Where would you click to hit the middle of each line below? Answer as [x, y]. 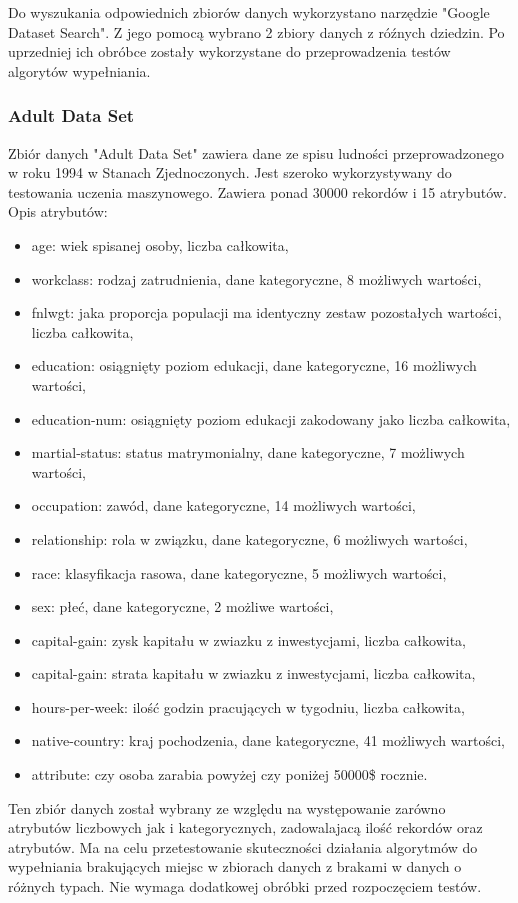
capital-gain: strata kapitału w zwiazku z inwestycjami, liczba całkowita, [253, 673]
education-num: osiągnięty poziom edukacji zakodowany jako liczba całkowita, [271, 418]
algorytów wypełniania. [79, 70]
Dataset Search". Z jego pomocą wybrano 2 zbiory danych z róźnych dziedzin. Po [256, 31]
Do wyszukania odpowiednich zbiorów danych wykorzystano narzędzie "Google [249, 12]
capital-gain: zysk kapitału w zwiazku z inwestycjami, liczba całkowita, [248, 639]
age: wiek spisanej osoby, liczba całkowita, [160, 244]
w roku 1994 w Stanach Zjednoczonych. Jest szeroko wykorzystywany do [230, 172]
